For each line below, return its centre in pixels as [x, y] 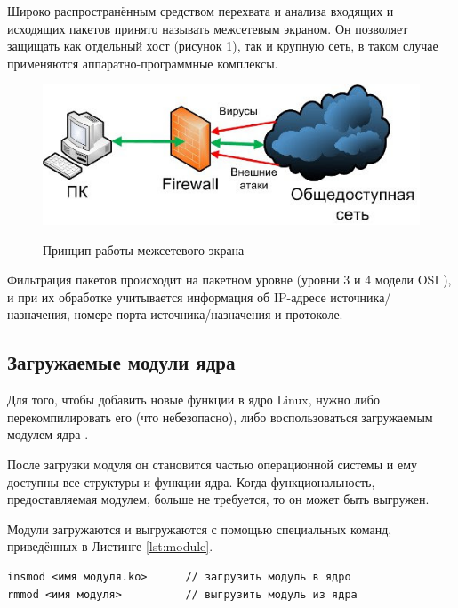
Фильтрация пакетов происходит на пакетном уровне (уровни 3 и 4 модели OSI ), [229, 280]
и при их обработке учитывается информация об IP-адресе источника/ [199, 296]
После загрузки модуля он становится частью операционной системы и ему [212, 464]
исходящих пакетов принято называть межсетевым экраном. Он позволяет [208, 28]
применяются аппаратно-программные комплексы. [143, 63]
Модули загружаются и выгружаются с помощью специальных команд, [200, 528]
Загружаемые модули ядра [121, 362]
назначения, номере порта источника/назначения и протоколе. [175, 314]
